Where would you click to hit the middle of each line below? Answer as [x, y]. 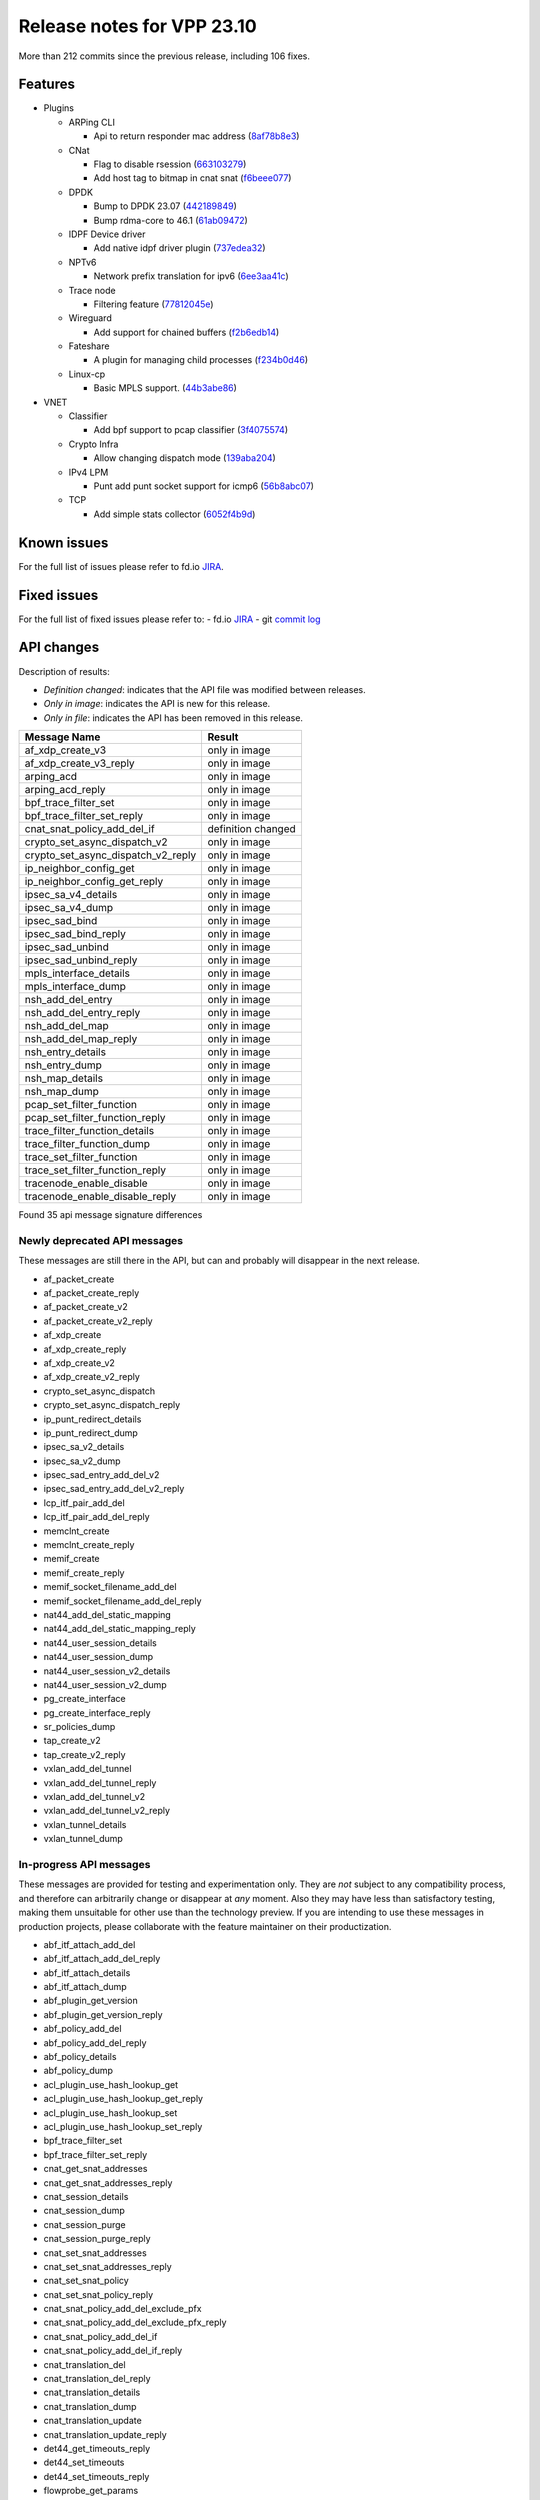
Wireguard [90, 318]
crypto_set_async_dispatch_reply [112, 1405]
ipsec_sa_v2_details [84, 1447]
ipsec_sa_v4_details [71, 895]
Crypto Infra [93, 444]
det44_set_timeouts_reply [96, 2476]
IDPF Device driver [107, 234]
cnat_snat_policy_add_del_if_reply [113, 2351]
